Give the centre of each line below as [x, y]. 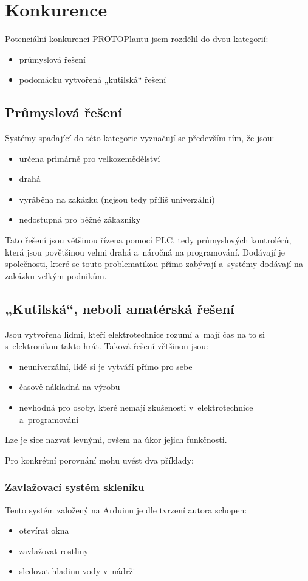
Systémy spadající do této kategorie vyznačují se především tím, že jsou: [140, 138]
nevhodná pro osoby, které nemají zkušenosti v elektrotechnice [136, 407]
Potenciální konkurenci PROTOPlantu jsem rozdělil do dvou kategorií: [137, 39]
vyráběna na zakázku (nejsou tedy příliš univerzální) [117, 199]
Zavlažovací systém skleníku [75, 487]
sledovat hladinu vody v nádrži [77, 571]
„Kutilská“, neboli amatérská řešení [120, 308]
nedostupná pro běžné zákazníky [80, 219]
